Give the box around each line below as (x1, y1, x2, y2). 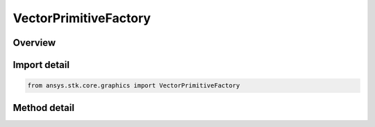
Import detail (12, 59, 69, 71)
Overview (12, 37, 56, 49)
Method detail (12, 101, 75, 114)
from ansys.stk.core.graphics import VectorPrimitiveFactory (27, 82, 240, 90)
